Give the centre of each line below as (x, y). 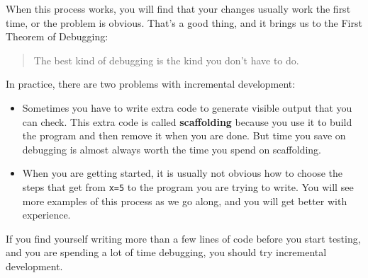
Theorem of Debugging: (57, 36)
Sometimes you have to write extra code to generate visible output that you (187, 107)
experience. (46, 215)
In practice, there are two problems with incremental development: (151, 84)
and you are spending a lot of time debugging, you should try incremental (166, 252)
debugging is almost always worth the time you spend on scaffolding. (172, 149)
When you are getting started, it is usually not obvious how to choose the (182, 173)
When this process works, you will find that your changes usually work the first (178, 8)
